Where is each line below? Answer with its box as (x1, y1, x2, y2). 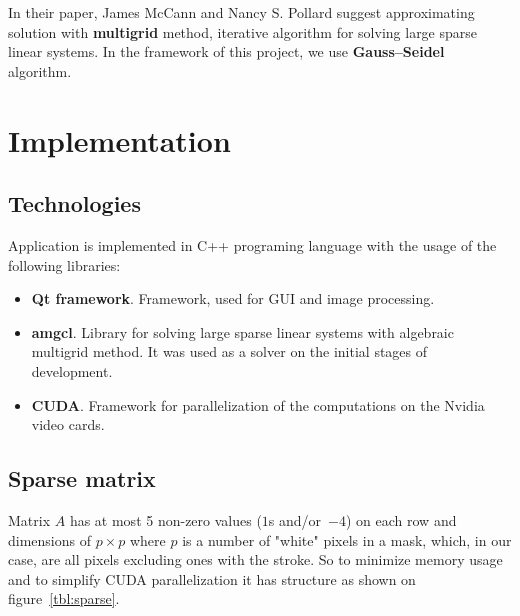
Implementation (8, 119, 231, 160)
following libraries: (8, 254, 121, 275)
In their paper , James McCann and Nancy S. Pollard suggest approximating (8, 2, 475, 22)
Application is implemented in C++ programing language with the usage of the (8, 234, 497, 255)
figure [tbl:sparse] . (8, 588, 120, 609)
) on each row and (345, 509, 457, 530)
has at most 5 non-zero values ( (69, 509, 262, 530)
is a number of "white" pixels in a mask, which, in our (182, 529, 512, 550)
